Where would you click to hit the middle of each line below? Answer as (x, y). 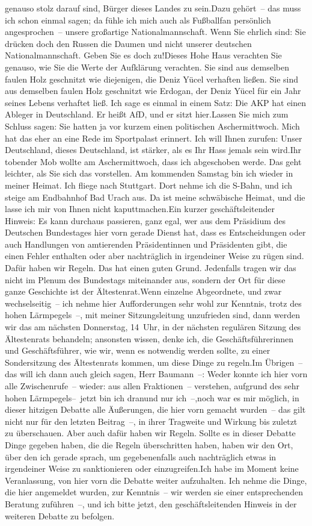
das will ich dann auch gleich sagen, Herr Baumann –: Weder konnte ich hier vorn (156, 374)
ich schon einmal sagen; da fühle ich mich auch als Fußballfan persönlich (138, 20)
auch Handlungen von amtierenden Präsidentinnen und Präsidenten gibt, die (146, 244)
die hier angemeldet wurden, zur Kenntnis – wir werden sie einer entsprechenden (154, 492)
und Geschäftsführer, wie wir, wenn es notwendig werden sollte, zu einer (138, 350)
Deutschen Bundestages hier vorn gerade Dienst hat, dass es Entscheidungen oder (155, 232)
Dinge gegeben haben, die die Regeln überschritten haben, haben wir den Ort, (149, 444)
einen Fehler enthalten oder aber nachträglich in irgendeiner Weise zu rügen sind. (154, 256)
